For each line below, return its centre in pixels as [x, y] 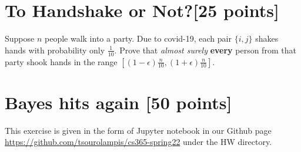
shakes [267, 38]
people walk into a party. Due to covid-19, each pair [138, 38]
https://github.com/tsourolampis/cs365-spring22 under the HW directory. [138, 142]
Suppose [20, 38]
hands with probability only [55, 50]
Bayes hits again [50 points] [118, 102]
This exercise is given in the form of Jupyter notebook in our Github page [138, 130]
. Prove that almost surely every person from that [205, 50]
